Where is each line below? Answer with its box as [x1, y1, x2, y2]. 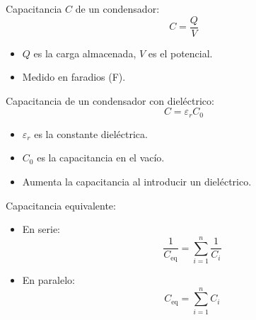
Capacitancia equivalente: [6, 198, 116, 212]
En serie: [22, 222, 60, 236]
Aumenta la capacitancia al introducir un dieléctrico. [22, 174, 252, 189]
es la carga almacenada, [33, 45, 136, 60]
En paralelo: [22, 272, 75, 287]
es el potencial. [148, 45, 213, 60]
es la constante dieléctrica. [34, 126, 148, 141]
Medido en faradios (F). [22, 69, 126, 84]
